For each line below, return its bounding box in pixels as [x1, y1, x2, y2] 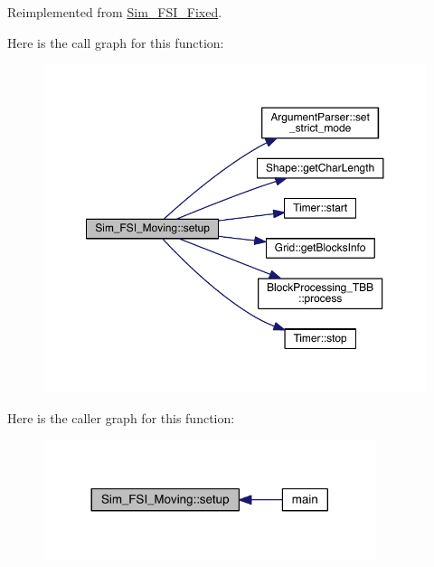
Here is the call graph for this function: [7, 33, 224, 52]
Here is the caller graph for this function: [7, 409, 235, 428]
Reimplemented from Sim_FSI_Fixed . [7, 3, 222, 21]
